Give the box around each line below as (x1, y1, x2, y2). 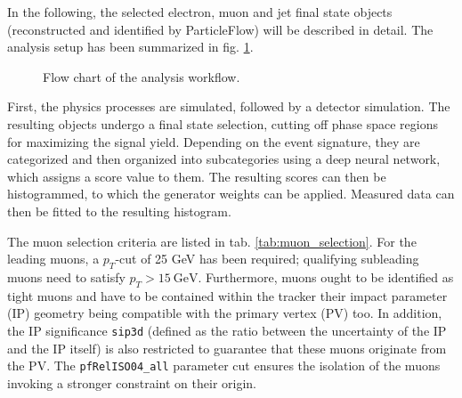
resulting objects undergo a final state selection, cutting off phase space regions (7, 114, 439, 133)
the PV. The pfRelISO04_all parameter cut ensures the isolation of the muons (7, 356, 441, 375)
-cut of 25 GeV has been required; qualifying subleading (115, 249, 419, 268)
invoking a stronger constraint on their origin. (7, 373, 256, 392)
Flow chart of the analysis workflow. (43, 67, 240, 85)
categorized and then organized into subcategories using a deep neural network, (7, 150, 441, 168)
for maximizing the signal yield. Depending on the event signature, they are (7, 132, 420, 150)
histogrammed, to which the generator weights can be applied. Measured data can (7, 184, 455, 203)
